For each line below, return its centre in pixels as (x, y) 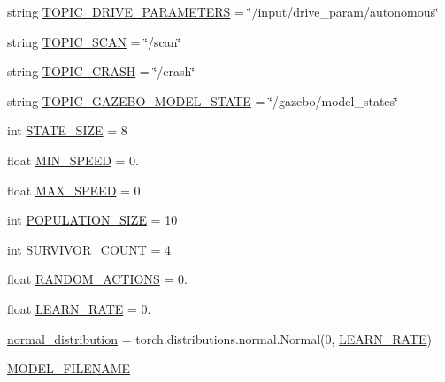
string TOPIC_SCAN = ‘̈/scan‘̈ (94, 41)
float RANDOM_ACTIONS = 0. (97, 279)
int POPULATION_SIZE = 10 (92, 220)
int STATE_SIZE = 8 (67, 130)
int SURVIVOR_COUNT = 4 (89, 249)
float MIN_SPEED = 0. (73, 160)
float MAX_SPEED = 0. (76, 190)
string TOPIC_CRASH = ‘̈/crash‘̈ (101, 71)
